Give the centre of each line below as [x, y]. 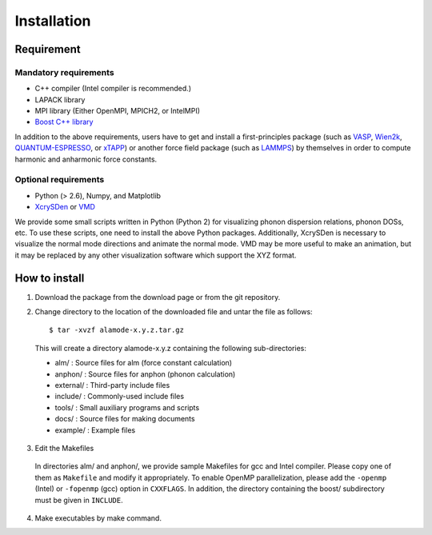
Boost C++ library [64, 122]
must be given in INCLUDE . [79, 500]
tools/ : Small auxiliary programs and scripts [127, 407]
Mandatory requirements [65, 72]
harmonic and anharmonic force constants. [86, 159]
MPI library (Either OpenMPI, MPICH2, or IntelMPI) [117, 111]
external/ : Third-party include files [112, 385]
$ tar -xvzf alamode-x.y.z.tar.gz [116, 330]
